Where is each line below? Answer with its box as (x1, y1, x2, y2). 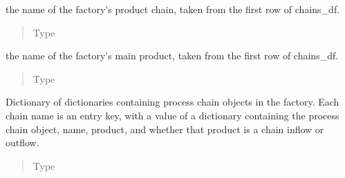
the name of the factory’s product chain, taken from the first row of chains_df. (6, 2, 340, 16)
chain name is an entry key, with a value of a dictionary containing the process (6, 108, 339, 122)
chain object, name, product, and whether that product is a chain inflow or (6, 121, 324, 136)
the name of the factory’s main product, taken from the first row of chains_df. (6, 48, 339, 63)
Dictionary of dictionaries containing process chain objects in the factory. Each (6, 95, 339, 109)
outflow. (6, 135, 39, 150)
